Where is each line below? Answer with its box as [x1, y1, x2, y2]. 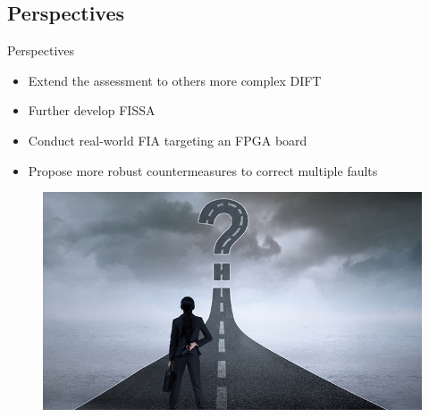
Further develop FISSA [28, 101, 156, 120]
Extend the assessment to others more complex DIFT [28, 71, 322, 89]
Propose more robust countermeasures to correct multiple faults [28, 161, 378, 179]
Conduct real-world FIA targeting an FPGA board [28, 130, 307, 149]
